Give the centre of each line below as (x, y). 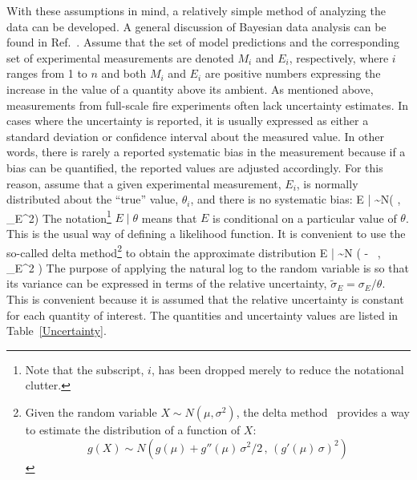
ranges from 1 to (47, 73)
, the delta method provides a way (323, 411)
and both (124, 73)
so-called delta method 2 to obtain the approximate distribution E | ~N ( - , (194, 251)
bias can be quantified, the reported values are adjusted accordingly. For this (195, 167)
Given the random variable (91, 411)
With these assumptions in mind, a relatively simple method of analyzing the (196, 10)
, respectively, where (339, 57)
